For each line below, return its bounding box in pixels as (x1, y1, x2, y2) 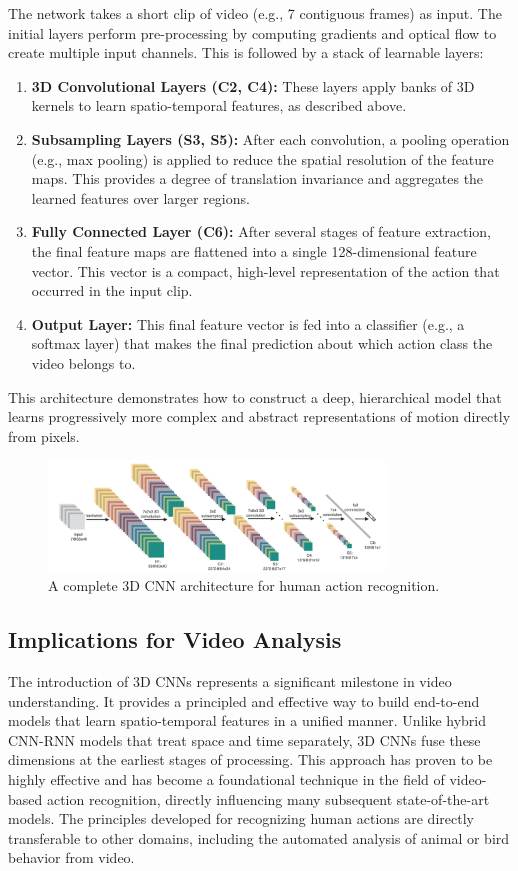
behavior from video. (8, 847, 135, 868)
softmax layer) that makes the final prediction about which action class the (31, 333, 493, 354)
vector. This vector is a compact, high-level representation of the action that (31, 260, 500, 281)
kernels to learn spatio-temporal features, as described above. (31, 95, 407, 116)
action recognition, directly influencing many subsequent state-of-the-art (46, 788, 490, 809)
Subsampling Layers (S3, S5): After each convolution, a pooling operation (31, 128, 510, 149)
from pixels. (8, 425, 80, 446)
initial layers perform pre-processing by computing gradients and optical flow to (8, 22, 497, 43)
